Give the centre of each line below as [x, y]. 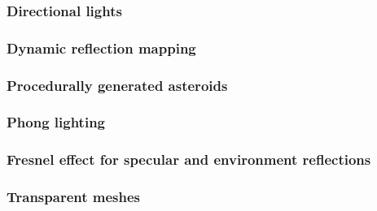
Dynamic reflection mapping [101, 47]
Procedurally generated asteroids [117, 85]
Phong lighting [56, 122]
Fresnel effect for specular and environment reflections [189, 159]
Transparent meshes [74, 197]
